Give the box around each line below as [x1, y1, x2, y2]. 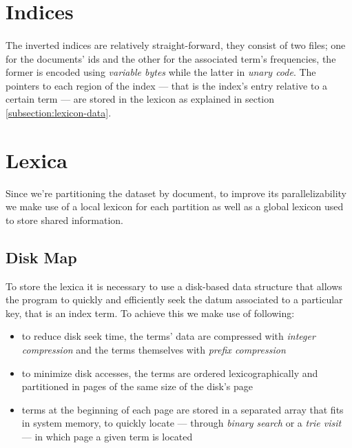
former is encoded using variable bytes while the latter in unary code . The [6, 65, 316, 79]
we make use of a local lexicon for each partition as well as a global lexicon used [6, 199, 344, 214]
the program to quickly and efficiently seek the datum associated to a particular [6, 292, 343, 307]
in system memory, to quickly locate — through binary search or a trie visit [21, 416, 342, 430]
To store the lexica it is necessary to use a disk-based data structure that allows [6, 278, 342, 293]
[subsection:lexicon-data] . [6, 105, 112, 119]
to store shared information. [6, 212, 124, 227]
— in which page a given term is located [21, 429, 193, 443]
